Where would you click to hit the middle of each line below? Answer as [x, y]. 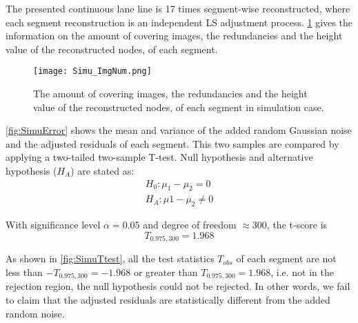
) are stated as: [102, 170]
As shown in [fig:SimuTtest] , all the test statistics [110, 258]
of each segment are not [286, 258]
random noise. [35, 313]
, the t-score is [297, 225]
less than [24, 272]
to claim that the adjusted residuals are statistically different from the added [168, 299]
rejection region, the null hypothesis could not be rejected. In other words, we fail [178, 286]
